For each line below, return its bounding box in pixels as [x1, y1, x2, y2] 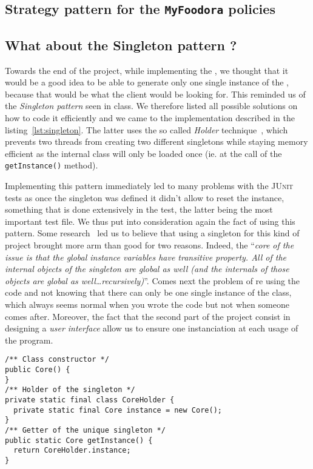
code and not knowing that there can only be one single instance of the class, [5, 286, 292, 299]
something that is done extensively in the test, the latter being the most [5, 203, 273, 216]
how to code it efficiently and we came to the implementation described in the [5, 111, 295, 124]
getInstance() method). [5, 159, 98, 171]
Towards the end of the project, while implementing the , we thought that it [5, 64, 289, 76]
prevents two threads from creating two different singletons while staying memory [5, 135, 308, 148]
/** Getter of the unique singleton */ [5, 425, 166, 434]
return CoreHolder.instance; [13, 446, 131, 455]
